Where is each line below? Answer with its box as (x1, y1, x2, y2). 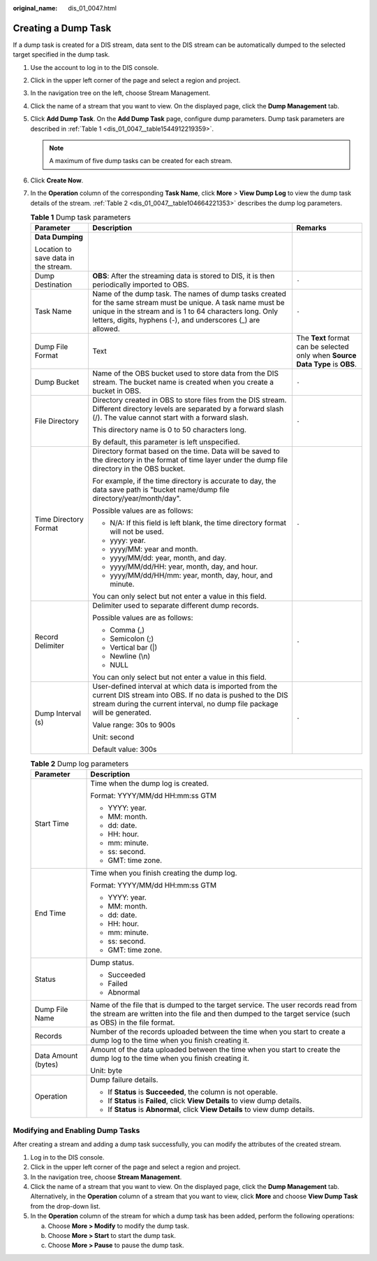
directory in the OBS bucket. (92, 464, 186, 473)
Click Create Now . (30, 176, 84, 185)
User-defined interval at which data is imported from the (92, 682, 278, 692)
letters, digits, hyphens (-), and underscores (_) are (92, 315, 260, 325)
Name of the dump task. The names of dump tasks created (92, 289, 286, 299)
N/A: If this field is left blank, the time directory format (110, 518, 286, 528)
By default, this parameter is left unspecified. (92, 437, 240, 447)
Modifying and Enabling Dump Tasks (13, 1126, 140, 1136)
